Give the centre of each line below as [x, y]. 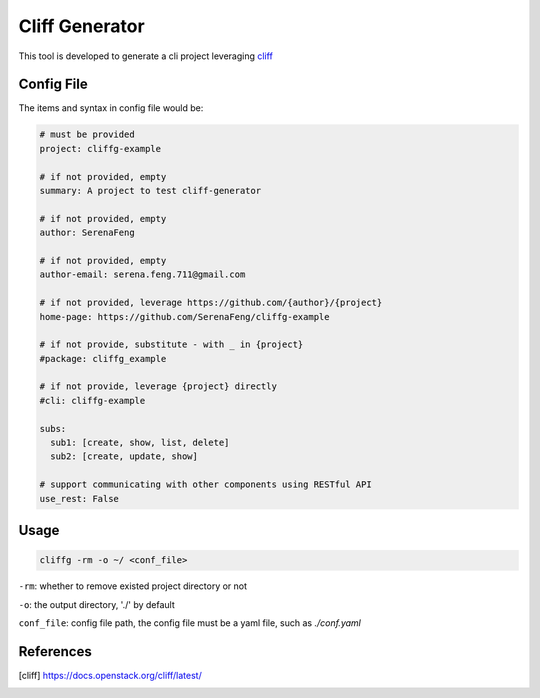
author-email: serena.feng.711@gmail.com [142, 274]
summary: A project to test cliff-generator [150, 190]
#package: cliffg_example [103, 358]
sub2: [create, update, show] [124, 456]
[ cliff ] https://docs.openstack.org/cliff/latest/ [110, 675]
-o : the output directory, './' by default [96, 604]
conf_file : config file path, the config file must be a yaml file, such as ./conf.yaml [190, 622]
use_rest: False [79, 498]
